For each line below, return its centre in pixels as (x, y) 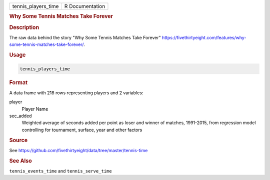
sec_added (20, 116)
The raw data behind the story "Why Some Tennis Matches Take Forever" (85, 37)
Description (24, 27)
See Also (20, 161)
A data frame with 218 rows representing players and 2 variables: (76, 93)
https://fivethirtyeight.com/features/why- (204, 37)
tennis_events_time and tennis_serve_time (60, 171)
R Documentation (85, 6)
